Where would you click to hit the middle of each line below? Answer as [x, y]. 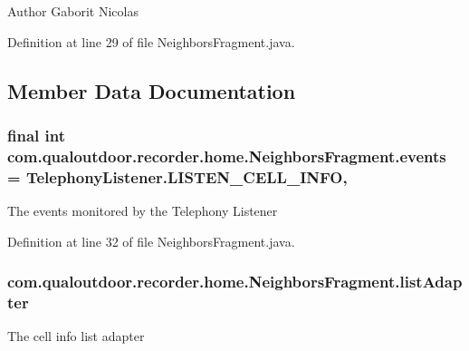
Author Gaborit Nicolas [73, 11]
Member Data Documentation [152, 90]
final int [36, 135]
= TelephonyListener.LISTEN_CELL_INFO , [177, 176]
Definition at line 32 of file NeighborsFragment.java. [151, 241]
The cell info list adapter [76, 336]
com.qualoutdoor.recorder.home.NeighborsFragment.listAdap [235, 282]
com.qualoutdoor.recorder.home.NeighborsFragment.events [227, 156]
